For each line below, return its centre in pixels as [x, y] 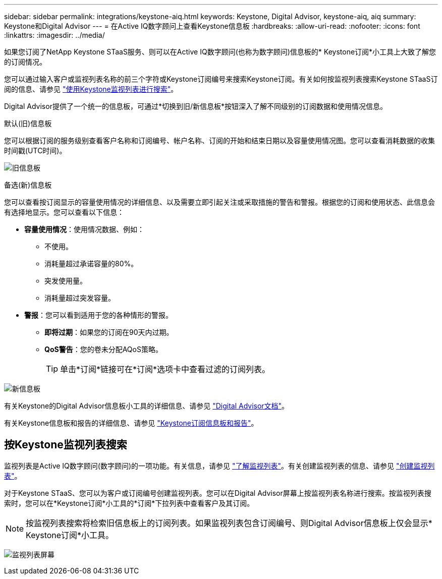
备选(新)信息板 [28, 185]
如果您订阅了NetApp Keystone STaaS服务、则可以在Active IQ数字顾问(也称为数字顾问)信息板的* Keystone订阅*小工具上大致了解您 [220, 52]
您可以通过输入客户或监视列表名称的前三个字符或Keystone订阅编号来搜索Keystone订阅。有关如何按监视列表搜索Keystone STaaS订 [221, 79]
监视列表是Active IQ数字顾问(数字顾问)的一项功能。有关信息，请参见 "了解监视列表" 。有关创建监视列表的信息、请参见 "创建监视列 [219, 466]
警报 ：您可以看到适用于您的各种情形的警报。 [98, 315]
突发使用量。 [66, 281]
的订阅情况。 [25, 62]
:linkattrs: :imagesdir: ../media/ [54, 35]
